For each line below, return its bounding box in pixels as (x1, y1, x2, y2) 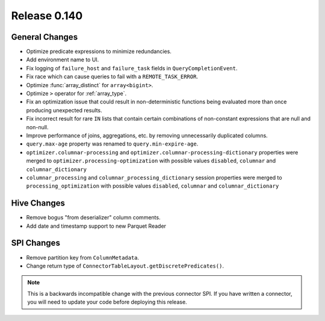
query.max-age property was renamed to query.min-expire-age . (26, 140, 199, 147)
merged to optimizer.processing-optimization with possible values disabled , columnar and (26, 157, 276, 165)
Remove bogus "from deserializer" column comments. (26, 214, 161, 221)
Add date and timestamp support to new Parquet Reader (26, 222, 167, 230)
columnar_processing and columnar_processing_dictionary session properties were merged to (26, 174, 282, 181)
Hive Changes (11, 198, 66, 209)
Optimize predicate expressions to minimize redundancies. (26, 48, 172, 55)
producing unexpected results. (26, 106, 102, 114)
